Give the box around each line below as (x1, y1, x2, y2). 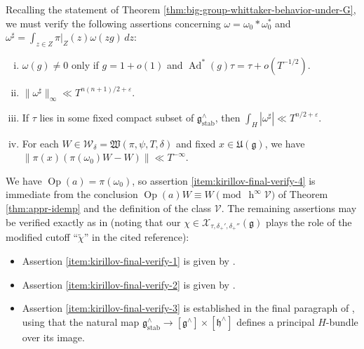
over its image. (22, 329, 85, 344)
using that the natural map (22, 314, 140, 329)
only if (71, 57, 99, 72)
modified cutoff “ (6, 230, 79, 244)
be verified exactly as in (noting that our (6, 214, 181, 229)
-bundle (325, 314, 358, 329)
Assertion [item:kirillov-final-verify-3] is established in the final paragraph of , (22, 301, 355, 315)
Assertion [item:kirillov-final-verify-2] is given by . (22, 277, 236, 291)
